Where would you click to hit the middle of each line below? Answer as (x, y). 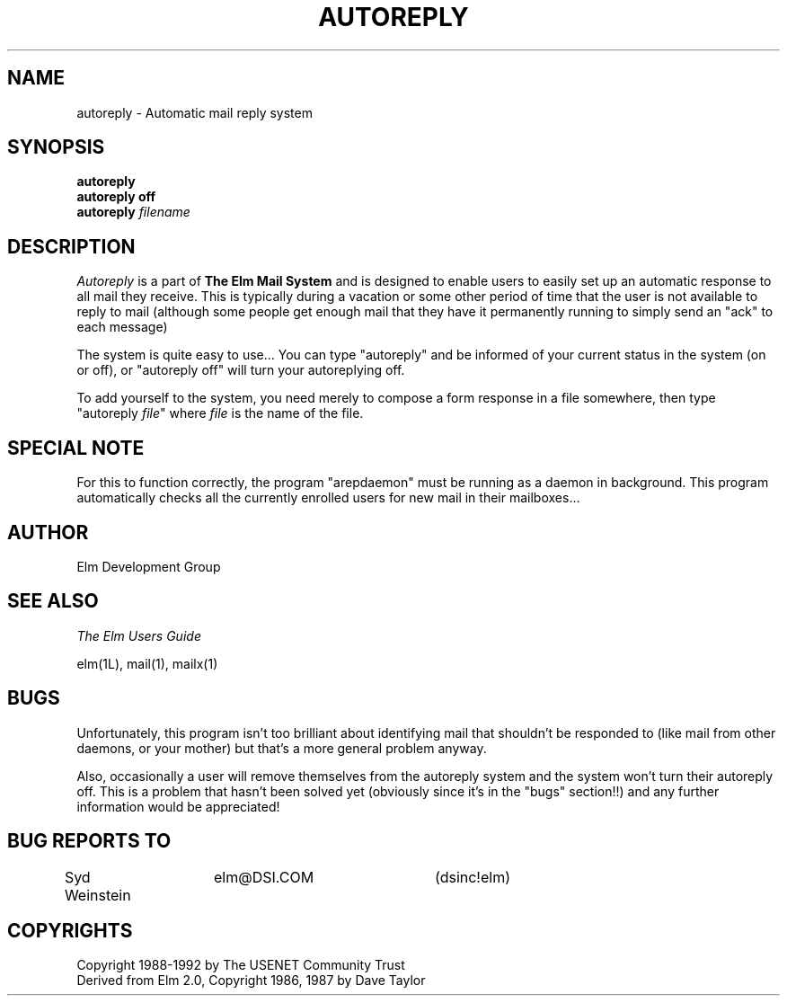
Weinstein (97, 895)
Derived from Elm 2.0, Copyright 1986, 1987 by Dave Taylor (251, 981)
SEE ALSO (53, 601)
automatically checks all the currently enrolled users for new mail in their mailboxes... (328, 498)
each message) (122, 327)
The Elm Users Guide (139, 635)
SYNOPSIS (56, 147)
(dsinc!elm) (473, 877)
